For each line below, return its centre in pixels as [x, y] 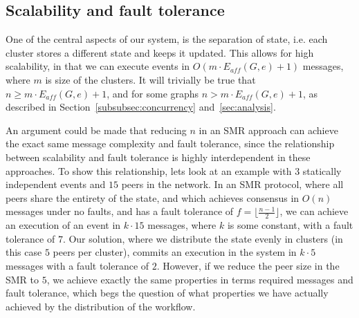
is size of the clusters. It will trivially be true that [150, 79]
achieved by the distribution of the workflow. [101, 306]
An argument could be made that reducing [96, 130]
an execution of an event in [63, 225]
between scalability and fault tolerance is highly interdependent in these [158, 157]
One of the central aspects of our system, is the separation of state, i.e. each [167, 39]
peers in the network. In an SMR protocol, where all [232, 184]
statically [322, 170]
